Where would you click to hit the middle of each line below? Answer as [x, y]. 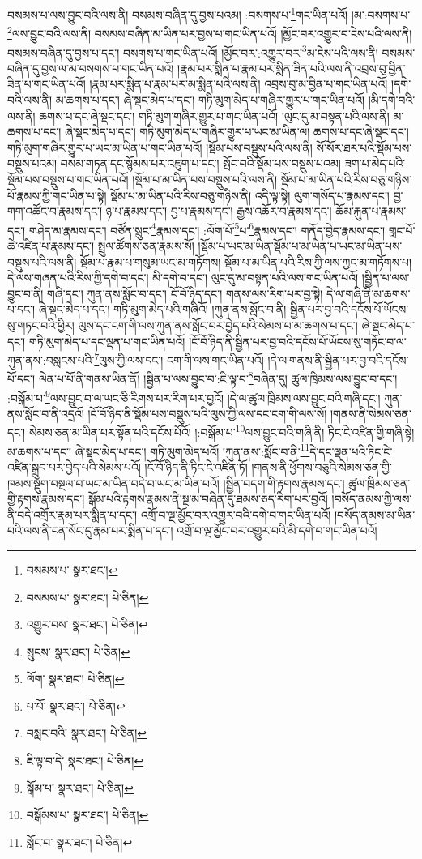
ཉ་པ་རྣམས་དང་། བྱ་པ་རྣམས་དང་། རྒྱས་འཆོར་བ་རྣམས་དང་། [219, 211]
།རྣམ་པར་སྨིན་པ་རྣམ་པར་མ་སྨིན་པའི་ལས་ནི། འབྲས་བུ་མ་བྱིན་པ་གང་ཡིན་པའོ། [239, 84]
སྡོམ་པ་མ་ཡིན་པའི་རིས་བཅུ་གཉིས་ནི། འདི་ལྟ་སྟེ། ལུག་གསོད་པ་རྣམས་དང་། [250, 195]
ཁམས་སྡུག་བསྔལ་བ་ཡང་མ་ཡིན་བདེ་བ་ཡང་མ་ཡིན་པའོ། [113, 483]
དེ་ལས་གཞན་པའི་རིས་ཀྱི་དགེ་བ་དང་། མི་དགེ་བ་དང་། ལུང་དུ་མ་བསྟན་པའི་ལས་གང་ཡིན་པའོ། [183, 278]
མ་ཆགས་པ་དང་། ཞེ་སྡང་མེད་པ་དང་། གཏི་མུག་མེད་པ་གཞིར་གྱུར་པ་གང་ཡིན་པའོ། [210, 99]
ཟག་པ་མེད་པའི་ [375, 163]
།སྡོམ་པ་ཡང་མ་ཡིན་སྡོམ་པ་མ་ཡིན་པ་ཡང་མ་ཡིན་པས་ [300, 245]
